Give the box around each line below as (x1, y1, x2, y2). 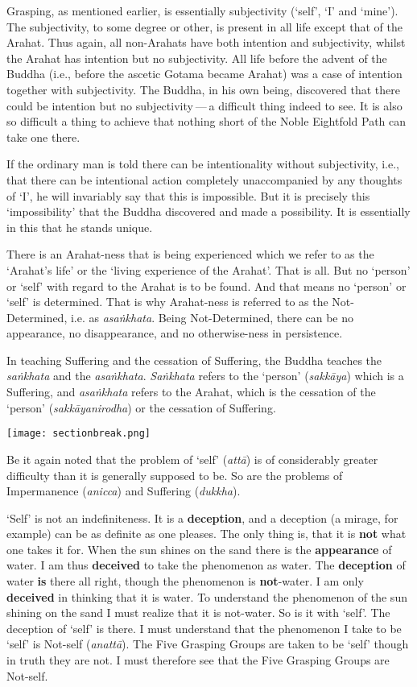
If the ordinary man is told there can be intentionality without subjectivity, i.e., (6, 155, 399, 172)
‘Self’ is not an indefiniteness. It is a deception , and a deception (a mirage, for (6, 509, 398, 526)
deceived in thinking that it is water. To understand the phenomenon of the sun (6, 588, 407, 605)
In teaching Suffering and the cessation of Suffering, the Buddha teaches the (6, 351, 382, 368)
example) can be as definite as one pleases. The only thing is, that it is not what (6, 525, 407, 542)
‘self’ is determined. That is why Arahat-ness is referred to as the (6, 293, 328, 310)
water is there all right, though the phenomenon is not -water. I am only (6, 573, 364, 590)
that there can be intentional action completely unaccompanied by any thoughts (6, 171, 403, 188)
